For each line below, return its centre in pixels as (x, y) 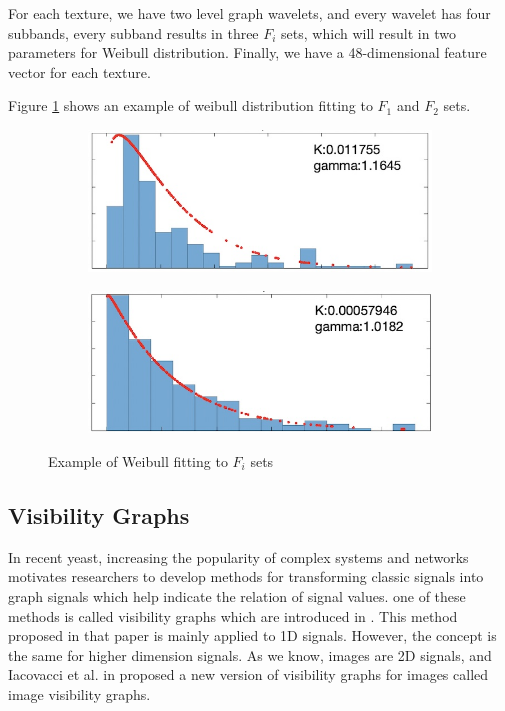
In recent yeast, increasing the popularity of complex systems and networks (238, 556)
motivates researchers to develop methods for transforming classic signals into (246, 576)
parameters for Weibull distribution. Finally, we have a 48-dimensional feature (247, 52)
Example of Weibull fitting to (138, 461)
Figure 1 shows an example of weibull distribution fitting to (190, 105)
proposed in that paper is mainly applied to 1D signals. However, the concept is (252, 635)
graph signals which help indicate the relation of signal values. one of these (237, 596)
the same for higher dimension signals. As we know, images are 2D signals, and (250, 654)
